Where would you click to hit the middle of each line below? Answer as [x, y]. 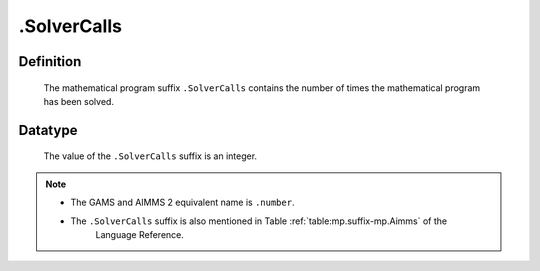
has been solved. [79, 101]
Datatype [48, 130]
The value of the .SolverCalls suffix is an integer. [150, 156]
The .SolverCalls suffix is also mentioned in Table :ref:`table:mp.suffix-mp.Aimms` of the [259, 221]
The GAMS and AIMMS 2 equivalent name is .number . [182, 202]
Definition [50, 61]
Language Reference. [140, 234]
